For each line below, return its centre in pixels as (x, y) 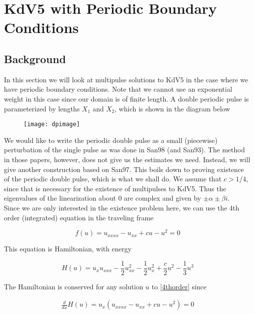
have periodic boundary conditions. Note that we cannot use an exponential (118, 89)
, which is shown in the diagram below (172, 108)
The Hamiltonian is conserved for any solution (74, 286)
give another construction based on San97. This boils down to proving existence (124, 169)
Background (35, 58)
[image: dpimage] (52, 124)
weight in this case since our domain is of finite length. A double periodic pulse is (127, 98)
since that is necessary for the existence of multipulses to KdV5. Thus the (115, 188)
